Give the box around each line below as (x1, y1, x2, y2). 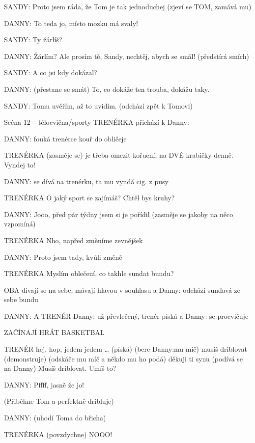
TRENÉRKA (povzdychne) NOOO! (4, 429, 113, 439)
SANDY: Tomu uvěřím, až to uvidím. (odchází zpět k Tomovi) (4, 100, 193, 111)
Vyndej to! (4, 159, 35, 169)
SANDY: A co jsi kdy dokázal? (4, 67, 97, 78)
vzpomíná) (4, 219, 36, 229)
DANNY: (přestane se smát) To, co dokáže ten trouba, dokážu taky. (4, 83, 210, 94)
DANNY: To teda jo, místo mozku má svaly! (4, 18, 138, 28)
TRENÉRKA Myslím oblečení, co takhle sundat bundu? (4, 268, 174, 278)
